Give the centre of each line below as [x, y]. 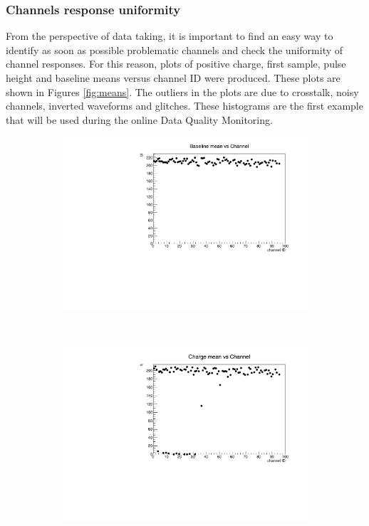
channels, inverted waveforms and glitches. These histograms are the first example [184, 106]
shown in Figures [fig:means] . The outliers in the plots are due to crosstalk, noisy [182, 91]
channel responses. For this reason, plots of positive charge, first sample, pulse [176, 64]
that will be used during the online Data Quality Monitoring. [139, 119]
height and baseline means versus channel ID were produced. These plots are [173, 78]
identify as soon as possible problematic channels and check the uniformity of [175, 49]
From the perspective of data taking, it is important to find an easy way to [170, 36]
